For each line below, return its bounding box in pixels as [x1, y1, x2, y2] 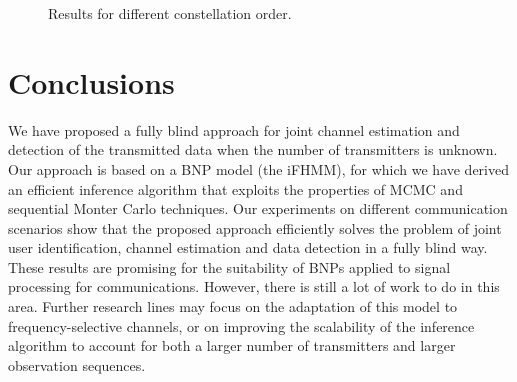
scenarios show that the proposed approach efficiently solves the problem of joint [8, 217, 502, 238]
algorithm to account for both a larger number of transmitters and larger [8, 335, 456, 356]
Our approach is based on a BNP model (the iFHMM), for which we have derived [8, 158, 510, 179]
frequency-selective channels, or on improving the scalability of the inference [8, 315, 475, 336]
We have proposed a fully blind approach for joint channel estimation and [8, 119, 460, 140]
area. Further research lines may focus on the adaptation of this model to [8, 296, 458, 317]
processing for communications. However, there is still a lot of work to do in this [8, 276, 500, 297]
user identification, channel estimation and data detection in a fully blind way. [8, 237, 488, 258]
